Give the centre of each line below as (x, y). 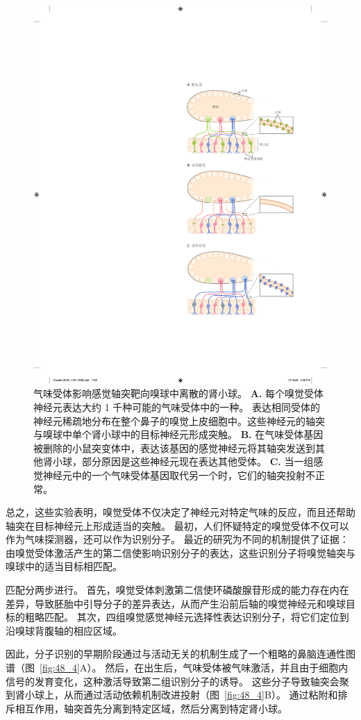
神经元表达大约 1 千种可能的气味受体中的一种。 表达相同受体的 (177, 407)
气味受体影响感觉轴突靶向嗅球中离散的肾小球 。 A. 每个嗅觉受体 (178, 393)
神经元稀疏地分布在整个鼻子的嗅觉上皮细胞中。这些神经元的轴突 (179, 420)
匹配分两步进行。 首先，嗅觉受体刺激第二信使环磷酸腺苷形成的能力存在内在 (177, 590)
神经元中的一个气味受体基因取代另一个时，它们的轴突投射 (174, 475)
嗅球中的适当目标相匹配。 (64, 566)
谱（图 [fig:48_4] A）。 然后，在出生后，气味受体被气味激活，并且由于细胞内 (177, 668)
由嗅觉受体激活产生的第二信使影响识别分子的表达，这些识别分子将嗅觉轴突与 (180, 552)
